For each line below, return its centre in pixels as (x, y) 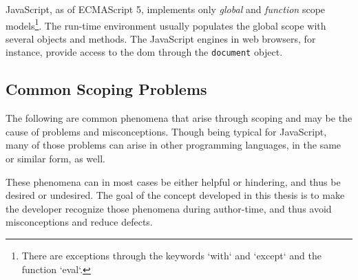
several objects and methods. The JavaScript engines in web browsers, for (161, 38)
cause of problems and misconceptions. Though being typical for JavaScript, (166, 131)
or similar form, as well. (55, 159)
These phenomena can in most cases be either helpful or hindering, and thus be (173, 181)
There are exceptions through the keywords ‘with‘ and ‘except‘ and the (171, 256)
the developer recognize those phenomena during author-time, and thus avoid (169, 208)
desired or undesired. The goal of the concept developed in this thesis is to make (175, 195)
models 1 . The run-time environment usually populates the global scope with (166, 24)
